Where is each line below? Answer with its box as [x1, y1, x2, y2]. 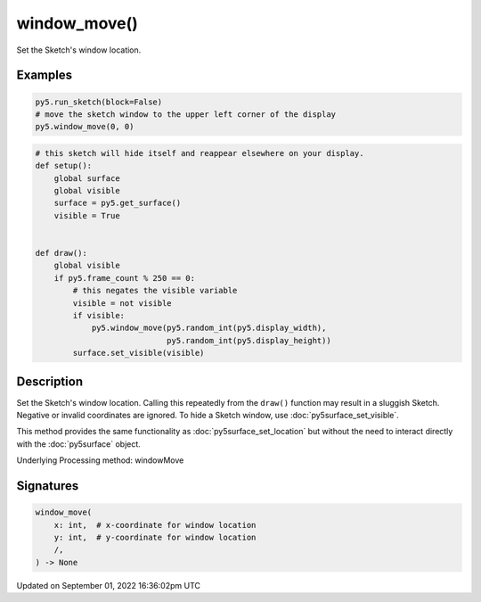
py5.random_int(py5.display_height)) [166, 335, 331, 345]
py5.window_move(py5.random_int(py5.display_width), [91, 323, 327, 334]
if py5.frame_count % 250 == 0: [53, 273, 196, 283]
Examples [16, 68, 73, 83]
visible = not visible [72, 298, 173, 308]
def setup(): [35, 161, 93, 171]
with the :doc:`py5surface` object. [16, 438, 142, 449]
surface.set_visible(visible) [72, 348, 205, 359]
